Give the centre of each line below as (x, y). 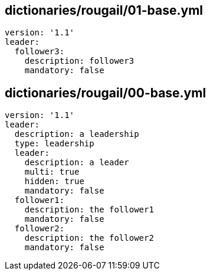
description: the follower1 (89, 210)
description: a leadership (77, 134)
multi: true (52, 172)
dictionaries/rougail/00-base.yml (106, 93)
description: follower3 (79, 61)
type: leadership (54, 144)
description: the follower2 (89, 238)
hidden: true (54, 181)
